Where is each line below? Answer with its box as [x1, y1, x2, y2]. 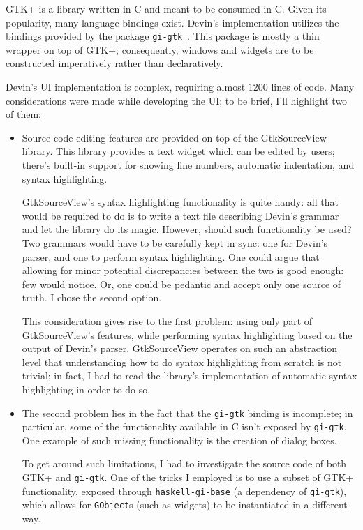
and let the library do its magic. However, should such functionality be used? [22, 222, 352, 236]
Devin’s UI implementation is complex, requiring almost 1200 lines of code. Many [6, 79, 355, 94]
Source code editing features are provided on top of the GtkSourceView [22, 130, 327, 144]
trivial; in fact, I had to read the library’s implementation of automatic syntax [22, 368, 357, 383]
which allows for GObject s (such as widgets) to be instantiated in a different [22, 497, 348, 512]
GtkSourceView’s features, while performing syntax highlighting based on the [22, 327, 353, 342]
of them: [6, 107, 41, 121]
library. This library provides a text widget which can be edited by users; [22, 144, 335, 158]
